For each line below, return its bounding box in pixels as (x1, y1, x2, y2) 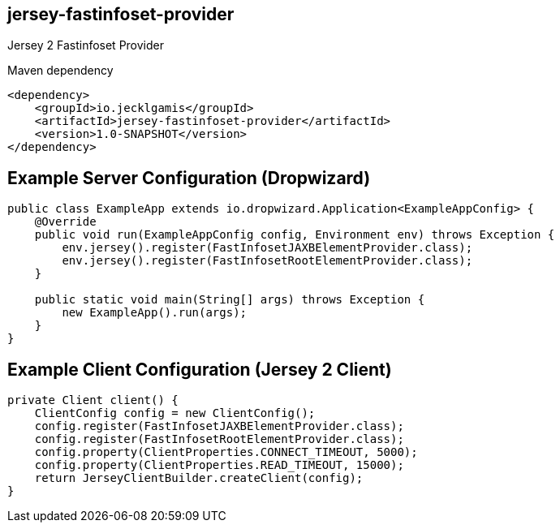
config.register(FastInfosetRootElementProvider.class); (34, 432, 404, 446)
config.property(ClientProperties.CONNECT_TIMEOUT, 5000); (34, 445, 418, 459)
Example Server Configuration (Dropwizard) (7, 167, 371, 188)
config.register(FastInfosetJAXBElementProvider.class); (34, 419, 404, 433)
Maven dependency (7, 63, 114, 78)
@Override (34, 215, 97, 229)
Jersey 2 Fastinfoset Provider (7, 38, 164, 53)
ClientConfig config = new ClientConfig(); (34, 406, 316, 420)
